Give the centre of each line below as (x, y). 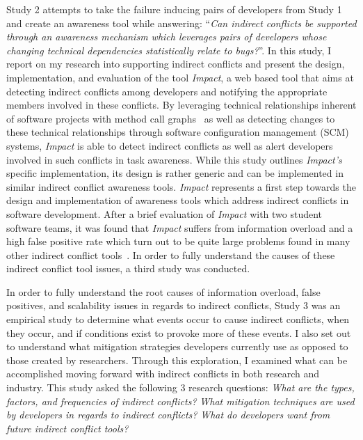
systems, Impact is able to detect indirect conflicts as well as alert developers (170, 145)
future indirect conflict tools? (67, 428)
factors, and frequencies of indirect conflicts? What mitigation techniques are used (180, 401)
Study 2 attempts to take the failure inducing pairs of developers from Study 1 (174, 9)
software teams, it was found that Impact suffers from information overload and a (180, 227)
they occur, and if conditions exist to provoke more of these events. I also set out (179, 332)
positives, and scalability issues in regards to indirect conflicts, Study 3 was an (174, 305)
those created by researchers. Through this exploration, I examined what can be (177, 360)
